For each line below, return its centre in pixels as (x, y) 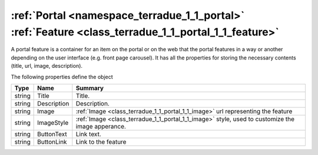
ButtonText (52, 134)
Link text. (88, 134)
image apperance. (101, 126)
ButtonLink (52, 141)
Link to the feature (101, 141)
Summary (90, 88)
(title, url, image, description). (47, 66)
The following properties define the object (62, 77)
